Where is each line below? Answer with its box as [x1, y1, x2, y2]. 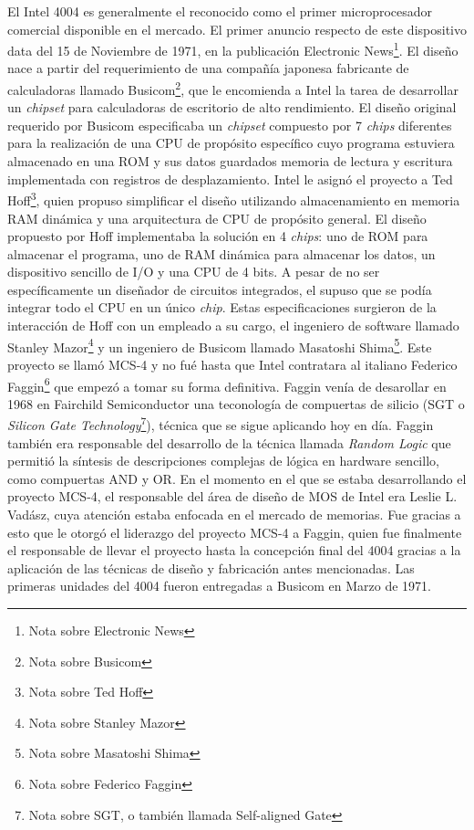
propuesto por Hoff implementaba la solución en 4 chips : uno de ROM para [7, 226, 428, 246]
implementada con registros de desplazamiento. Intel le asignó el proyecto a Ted [7, 169, 453, 188]
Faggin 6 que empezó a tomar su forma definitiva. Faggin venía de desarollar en [7, 373, 447, 395]
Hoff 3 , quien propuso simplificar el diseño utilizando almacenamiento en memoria [7, 188, 460, 209]
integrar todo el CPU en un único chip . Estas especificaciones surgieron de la [7, 298, 437, 317]
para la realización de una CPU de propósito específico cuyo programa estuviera [7, 133, 455, 152]
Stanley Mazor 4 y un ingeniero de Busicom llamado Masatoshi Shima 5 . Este [7, 334, 432, 356]
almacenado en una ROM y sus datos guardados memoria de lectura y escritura [7, 152, 453, 171]
